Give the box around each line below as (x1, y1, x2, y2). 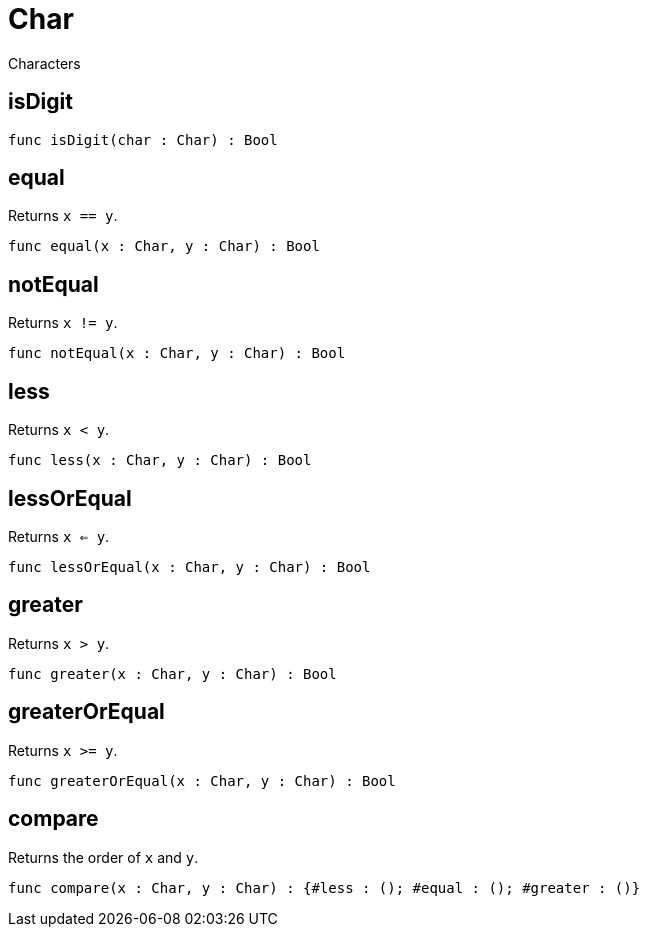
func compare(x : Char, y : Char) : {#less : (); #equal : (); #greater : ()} (8, 879, 641, 896)
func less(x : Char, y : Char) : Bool (8, 452, 312, 469)
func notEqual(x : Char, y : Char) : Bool (8, 345, 346, 362)
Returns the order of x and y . (8, 848, 199, 866)
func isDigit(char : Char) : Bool (8, 131, 278, 148)
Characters (8, 54, 81, 72)
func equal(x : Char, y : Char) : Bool (8, 238, 320, 255)
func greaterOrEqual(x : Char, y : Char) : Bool (8, 772, 396, 789)
